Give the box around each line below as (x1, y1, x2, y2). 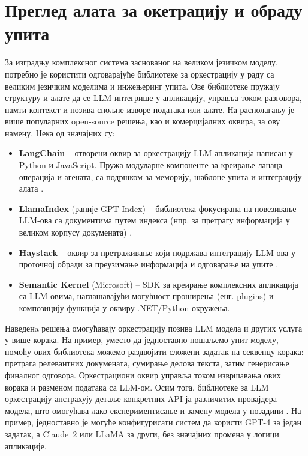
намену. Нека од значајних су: (5, 126, 115, 139)
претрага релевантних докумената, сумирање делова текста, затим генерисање (5, 357, 289, 369)
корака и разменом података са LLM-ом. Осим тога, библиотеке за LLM (5, 380, 269, 393)
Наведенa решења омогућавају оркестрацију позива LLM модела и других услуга (5, 321, 303, 334)
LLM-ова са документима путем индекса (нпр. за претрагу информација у (19, 214, 290, 226)
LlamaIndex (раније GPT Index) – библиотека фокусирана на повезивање (19, 202, 297, 214)
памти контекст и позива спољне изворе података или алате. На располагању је (5, 103, 295, 115)
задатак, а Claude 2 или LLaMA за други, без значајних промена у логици (5, 427, 279, 440)
